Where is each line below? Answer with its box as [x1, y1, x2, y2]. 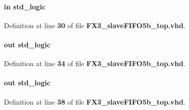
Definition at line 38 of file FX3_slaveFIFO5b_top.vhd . [4, 96, 186, 107]
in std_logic [4, 1, 46, 11]
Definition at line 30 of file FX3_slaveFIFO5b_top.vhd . [4, 20, 186, 30]
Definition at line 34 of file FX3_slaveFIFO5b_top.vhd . [4, 58, 186, 69]
